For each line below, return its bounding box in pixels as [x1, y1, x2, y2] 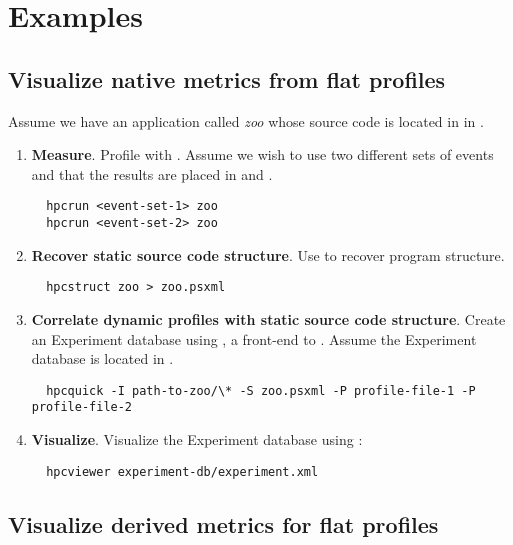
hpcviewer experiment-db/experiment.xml [46, 464, 319, 479]
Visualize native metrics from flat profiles [8, 63, 446, 94]
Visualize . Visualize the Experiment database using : [31, 429, 363, 450]
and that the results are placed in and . [31, 163, 273, 184]
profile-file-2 [31, 400, 133, 415]
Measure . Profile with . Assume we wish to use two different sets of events [31, 144, 494, 165]
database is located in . [31, 348, 174, 369]
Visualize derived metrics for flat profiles [8, 508, 439, 539]
